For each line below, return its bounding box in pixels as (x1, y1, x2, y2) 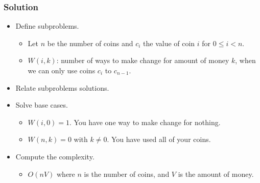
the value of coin (143, 37, 195, 48)
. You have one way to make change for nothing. (69, 116, 221, 127)
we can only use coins (28, 65, 96, 75)
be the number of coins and (47, 37, 133, 48)
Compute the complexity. (15, 151, 94, 161)
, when (235, 55, 256, 66)
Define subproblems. (15, 21, 79, 31)
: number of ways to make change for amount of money (56, 55, 229, 66)
